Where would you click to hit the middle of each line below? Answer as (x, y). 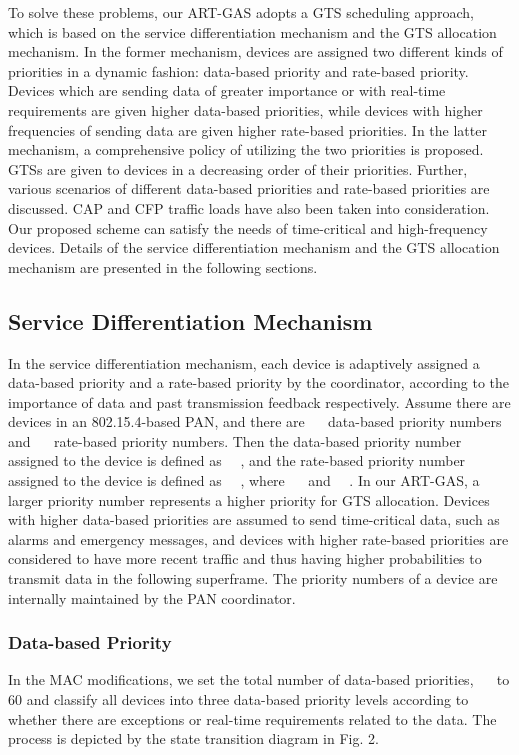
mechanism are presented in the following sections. (163, 266)
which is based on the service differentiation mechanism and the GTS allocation (252, 31)
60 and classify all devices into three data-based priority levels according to (238, 699)
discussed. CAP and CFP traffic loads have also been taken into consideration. (249, 207)
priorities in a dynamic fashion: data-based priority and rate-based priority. (238, 70)
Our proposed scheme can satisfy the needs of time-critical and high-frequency (248, 227)
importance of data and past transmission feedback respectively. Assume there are (259, 401)
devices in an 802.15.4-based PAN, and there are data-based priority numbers (255, 421)
